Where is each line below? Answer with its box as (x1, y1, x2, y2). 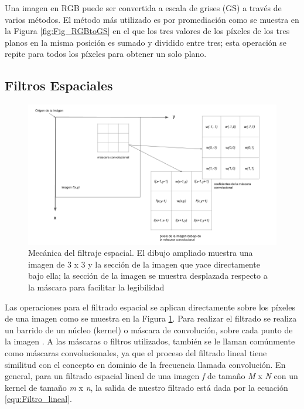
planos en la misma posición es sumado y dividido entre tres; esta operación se (5, 36, 286, 48)
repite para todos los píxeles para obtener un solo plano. (5, 48, 207, 60)
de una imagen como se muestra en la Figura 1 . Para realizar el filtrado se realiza (5, 312, 297, 325)
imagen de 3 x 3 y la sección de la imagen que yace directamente (28, 258, 260, 270)
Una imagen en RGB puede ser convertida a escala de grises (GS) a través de (5, 2, 282, 13)
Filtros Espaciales (5, 76, 113, 94)
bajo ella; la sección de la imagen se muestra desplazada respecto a (28, 269, 268, 282)
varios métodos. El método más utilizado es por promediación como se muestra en (5, 13, 299, 25)
